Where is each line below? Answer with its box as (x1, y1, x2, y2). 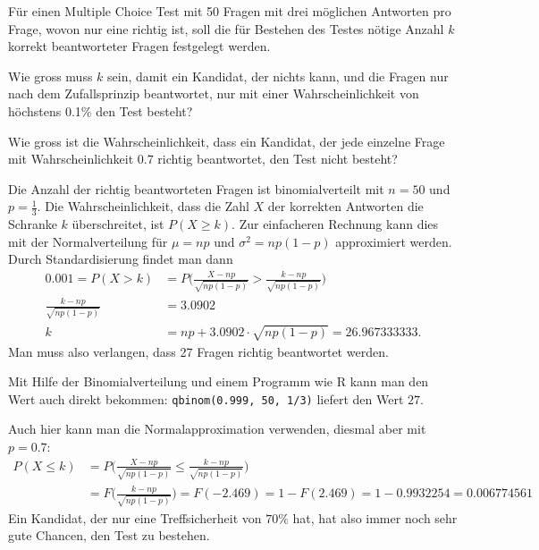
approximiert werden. (335, 232, 452, 250)
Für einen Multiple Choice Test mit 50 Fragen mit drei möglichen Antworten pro (8, 2, 451, 20)
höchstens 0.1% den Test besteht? (8, 101, 193, 120)
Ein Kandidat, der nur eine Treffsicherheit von (8, 508, 262, 527)
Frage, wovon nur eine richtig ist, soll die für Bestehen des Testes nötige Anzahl (8, 19, 444, 38)
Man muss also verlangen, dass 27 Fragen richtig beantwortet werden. (8, 342, 389, 360)
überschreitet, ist (72, 215, 164, 233)
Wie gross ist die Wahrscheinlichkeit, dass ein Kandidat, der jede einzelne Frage (8, 131, 445, 150)
